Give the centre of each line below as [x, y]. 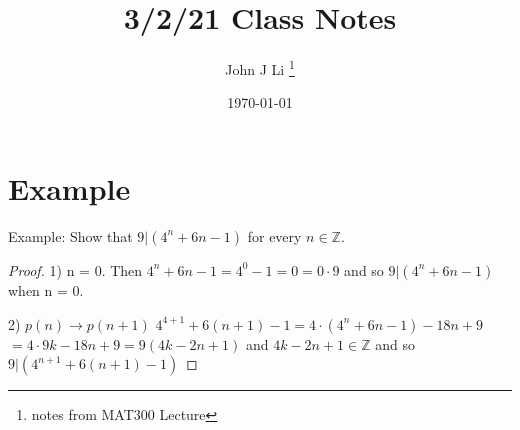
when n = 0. [46, 289]
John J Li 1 [260, 67]
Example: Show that [70, 235]
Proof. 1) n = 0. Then [75, 269]
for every [274, 235]
